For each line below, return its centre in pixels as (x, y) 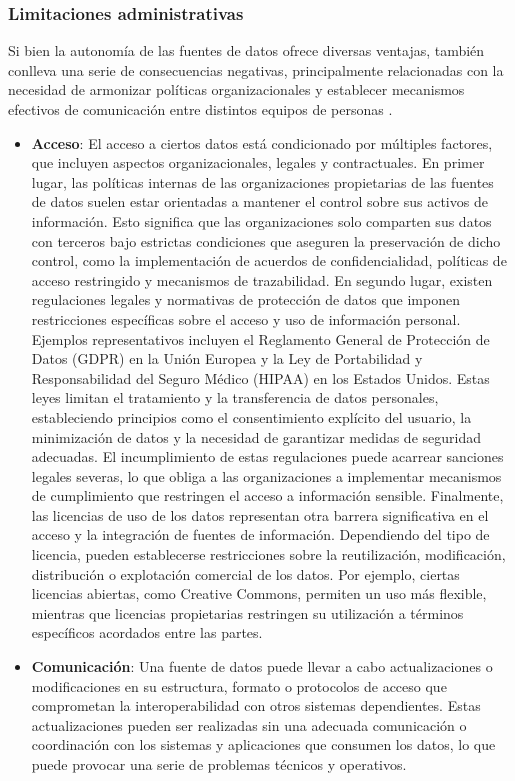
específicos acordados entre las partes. (147, 632)
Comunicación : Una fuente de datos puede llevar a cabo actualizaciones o (262, 666)
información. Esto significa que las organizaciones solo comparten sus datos (261, 220)
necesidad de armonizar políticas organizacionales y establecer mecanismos (236, 89)
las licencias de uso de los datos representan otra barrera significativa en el (260, 514)
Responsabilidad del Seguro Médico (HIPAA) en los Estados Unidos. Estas (260, 377)
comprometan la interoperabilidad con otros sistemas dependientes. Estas (256, 705)
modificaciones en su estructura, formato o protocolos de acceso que (239, 685)
